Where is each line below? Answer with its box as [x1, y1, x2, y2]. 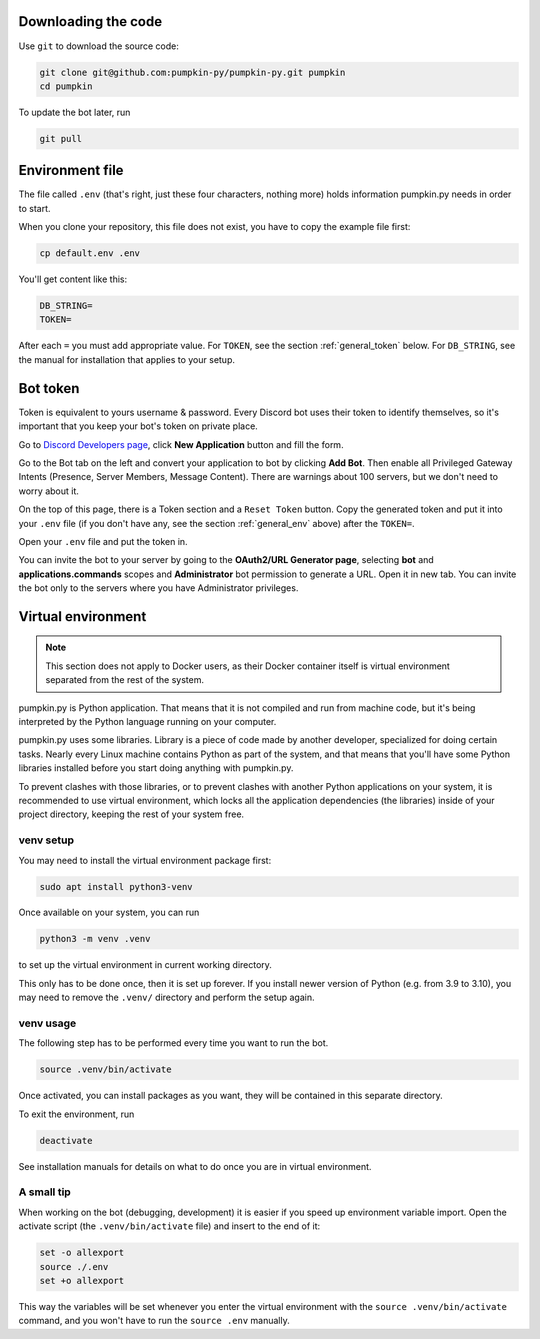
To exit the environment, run [18, 1108, 135, 1120]
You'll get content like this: [18, 273, 128, 285]
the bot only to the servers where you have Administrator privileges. [18, 582, 299, 594]
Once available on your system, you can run [18, 906, 200, 919]
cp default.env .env [39, 248, 140, 259]
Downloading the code [18, 13, 163, 30]
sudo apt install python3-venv [39, 881, 194, 892]
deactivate [39, 1135, 93, 1146]
